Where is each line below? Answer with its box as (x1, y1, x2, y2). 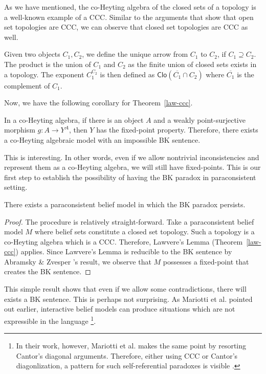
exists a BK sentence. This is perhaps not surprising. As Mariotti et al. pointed (4, 293, 253, 304)
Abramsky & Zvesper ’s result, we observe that (4, 256, 151, 267)
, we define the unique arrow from (82, 49, 188, 59)
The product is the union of (4, 58, 91, 69)
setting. (4, 182, 28, 192)
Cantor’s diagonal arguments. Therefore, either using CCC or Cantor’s (16, 350, 238, 361)
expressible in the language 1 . (4, 314, 96, 326)
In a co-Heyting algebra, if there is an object (4, 114, 144, 125)
